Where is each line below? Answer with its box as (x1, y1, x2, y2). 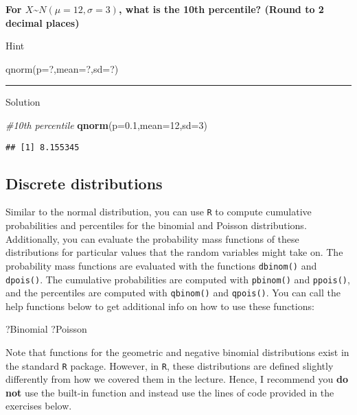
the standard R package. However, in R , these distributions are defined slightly (5, 358, 334, 372)
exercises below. (5, 399, 72, 413)
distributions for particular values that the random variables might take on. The (5, 245, 343, 259)
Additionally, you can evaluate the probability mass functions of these (5, 231, 299, 246)
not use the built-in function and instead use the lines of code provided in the (5, 385, 334, 399)
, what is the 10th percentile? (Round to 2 (118, 2, 324, 16)
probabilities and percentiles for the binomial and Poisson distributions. (5, 218, 307, 233)
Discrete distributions (5, 172, 163, 193)
